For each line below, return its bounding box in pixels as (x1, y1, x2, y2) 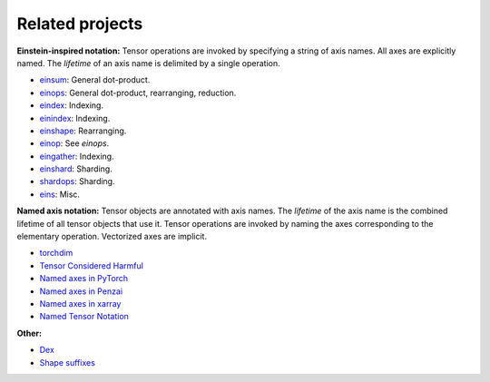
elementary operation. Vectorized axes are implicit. (16, 231, 208, 242)
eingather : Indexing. (39, 151, 114, 162)
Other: (16, 328, 43, 338)
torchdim (39, 248, 73, 259)
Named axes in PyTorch (39, 273, 129, 284)
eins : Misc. (39, 189, 81, 200)
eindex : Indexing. (39, 100, 104, 111)
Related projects (16, 14, 143, 34)
